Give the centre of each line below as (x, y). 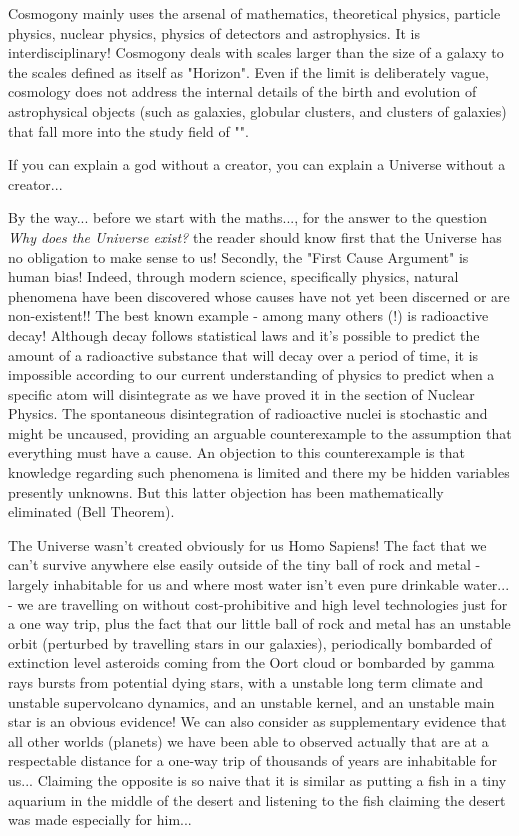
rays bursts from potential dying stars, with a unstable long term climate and (246, 682)
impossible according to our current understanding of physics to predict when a (251, 374)
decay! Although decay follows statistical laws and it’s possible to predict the (244, 334)
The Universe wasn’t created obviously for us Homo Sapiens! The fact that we (247, 544)
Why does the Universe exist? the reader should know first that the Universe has (255, 236)
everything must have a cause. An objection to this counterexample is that (236, 452)
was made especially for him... (100, 819)
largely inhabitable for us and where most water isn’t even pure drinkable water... (259, 584)
